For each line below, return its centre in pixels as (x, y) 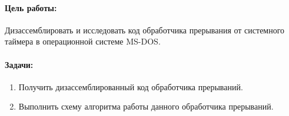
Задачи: (19, 64)
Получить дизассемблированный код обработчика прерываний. (131, 86)
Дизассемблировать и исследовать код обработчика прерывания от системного (145, 30)
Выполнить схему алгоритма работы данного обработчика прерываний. (146, 106)
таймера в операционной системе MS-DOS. (83, 41)
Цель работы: (31, 7)
